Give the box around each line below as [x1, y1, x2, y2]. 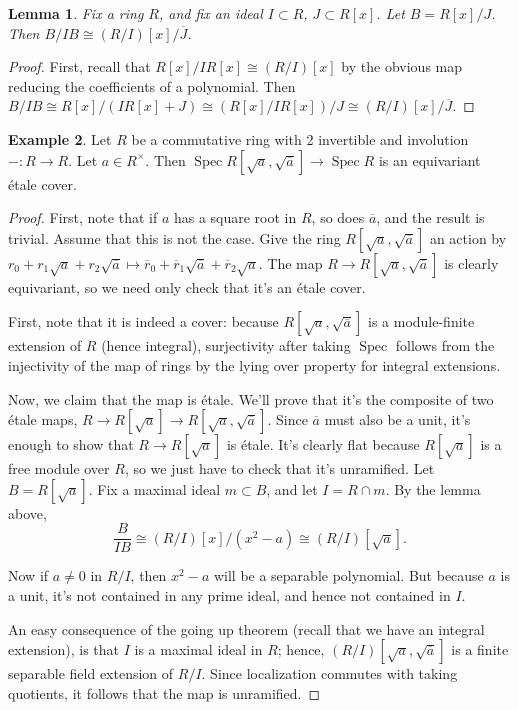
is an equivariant [378, 149, 481, 170]
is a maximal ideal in [134, 639, 263, 660]
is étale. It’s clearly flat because [226, 434, 420, 455]
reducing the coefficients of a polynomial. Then [8, 75, 296, 96]
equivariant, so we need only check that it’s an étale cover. [8, 276, 366, 297]
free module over [8, 458, 110, 479]
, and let [266, 478, 318, 499]
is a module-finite [367, 311, 475, 332]
